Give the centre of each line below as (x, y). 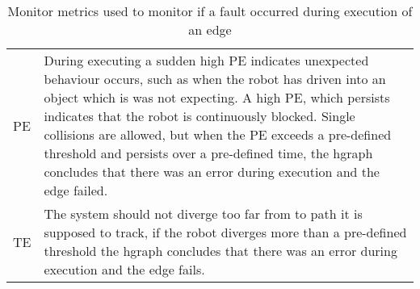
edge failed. (76, 190)
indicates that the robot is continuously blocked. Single (199, 116)
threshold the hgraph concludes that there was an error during (220, 251)
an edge (210, 29)
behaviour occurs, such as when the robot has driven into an (215, 79)
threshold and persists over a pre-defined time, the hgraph (208, 153)
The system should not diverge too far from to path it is (203, 214)
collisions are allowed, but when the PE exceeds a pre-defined (218, 134)
